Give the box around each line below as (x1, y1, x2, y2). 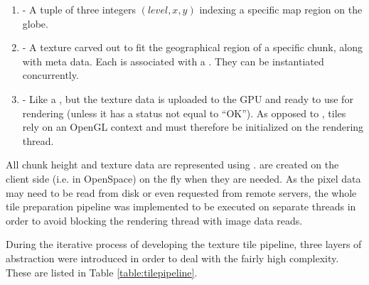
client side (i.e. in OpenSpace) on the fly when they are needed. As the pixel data (6, 171, 361, 185)
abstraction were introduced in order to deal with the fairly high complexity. (6, 250, 339, 265)
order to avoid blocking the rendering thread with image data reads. (6, 213, 303, 227)
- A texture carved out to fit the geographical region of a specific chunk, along (22, 40, 363, 55)
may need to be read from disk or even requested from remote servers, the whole (6, 185, 357, 200)
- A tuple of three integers (22, 2, 136, 16)
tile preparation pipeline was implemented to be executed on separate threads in (6, 199, 356, 214)
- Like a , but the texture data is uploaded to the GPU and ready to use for (22, 91, 353, 106)
